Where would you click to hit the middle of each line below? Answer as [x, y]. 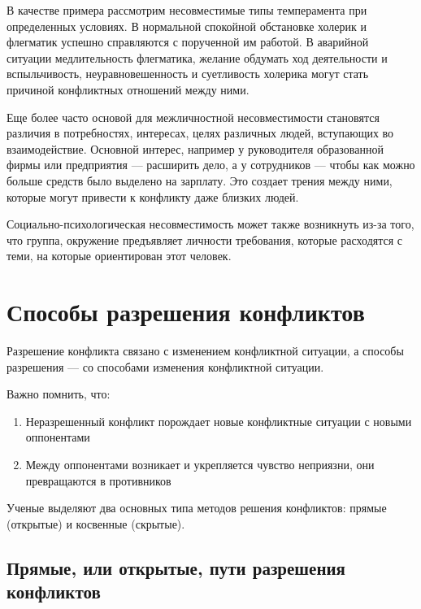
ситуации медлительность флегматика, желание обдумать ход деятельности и [197, 57]
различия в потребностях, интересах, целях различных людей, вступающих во [200, 133]
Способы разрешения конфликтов [186, 312]
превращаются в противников [98, 480]
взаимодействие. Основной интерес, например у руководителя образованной [195, 148]
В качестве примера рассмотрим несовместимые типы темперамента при [187, 10]
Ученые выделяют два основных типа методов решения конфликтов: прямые [197, 508]
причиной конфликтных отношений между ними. [128, 89]
